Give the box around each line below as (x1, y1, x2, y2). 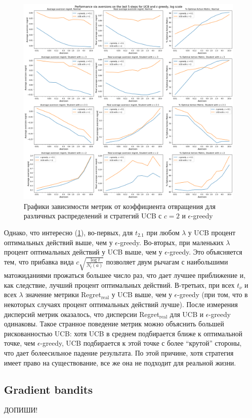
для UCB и (169, 309, 204, 319)
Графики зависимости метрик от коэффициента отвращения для (24, 201, 216, 211)
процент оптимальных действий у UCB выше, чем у (4, 247, 163, 257)
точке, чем (4, 338, 35, 348)
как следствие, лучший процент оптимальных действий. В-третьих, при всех (4, 279, 235, 290)
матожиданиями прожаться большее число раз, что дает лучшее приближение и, (4, 270, 246, 280)
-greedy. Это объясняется (167, 247, 243, 257)
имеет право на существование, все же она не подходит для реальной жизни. (4, 357, 236, 367)
